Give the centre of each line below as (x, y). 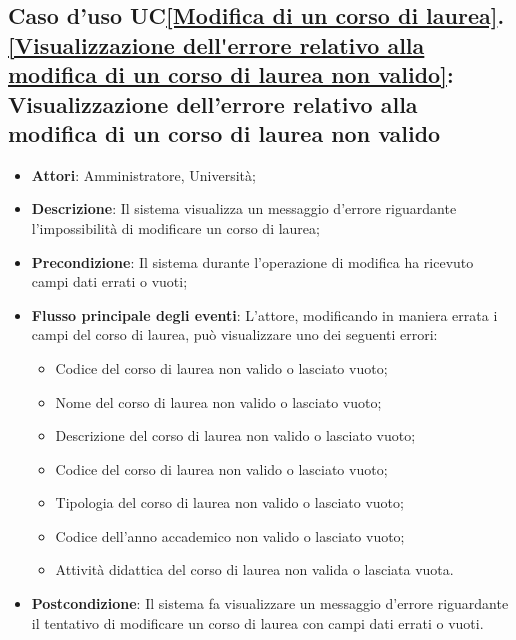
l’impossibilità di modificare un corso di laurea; (175, 227)
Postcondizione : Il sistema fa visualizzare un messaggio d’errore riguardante (270, 603)
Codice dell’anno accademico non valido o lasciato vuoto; (230, 535)
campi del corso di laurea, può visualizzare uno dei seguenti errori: (234, 334)
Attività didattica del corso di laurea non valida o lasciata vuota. (254, 569)
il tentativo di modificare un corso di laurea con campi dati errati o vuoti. (257, 622)
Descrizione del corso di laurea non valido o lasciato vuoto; (235, 435)
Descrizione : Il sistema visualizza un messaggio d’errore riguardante (244, 208)
